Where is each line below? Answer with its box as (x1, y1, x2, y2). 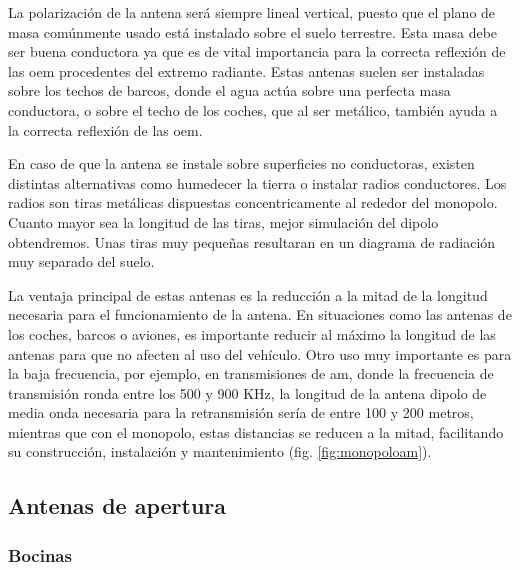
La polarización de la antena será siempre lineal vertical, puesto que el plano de (8, 2, 496, 22)
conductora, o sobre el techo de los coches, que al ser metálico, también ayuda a (8, 99, 498, 120)
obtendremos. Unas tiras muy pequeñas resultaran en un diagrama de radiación (8, 231, 496, 252)
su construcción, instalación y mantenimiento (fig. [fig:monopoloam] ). (8, 441, 432, 462)
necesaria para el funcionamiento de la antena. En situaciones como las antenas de (8, 304, 512, 325)
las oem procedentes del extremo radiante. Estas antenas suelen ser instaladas (8, 60, 485, 81)
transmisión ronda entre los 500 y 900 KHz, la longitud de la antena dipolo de (8, 382, 487, 403)
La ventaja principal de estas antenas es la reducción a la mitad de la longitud (8, 284, 488, 305)
